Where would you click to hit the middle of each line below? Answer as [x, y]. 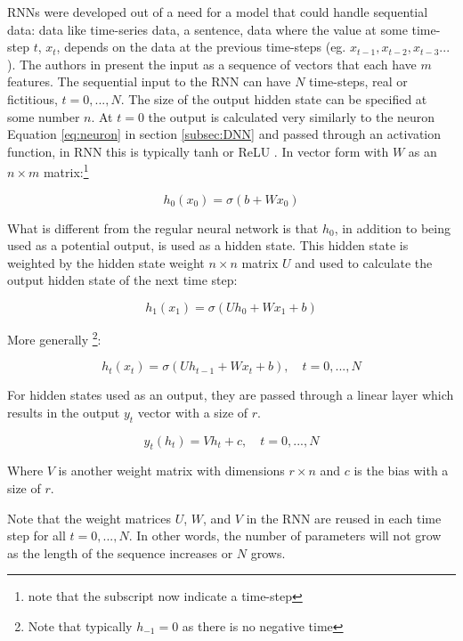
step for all [37, 536]
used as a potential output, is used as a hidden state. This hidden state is [208, 245]
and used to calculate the [364, 262]
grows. [268, 552]
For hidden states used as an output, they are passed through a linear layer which [231, 395]
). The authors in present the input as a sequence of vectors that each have [212, 64]
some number [44, 116]
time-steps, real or [358, 81]
